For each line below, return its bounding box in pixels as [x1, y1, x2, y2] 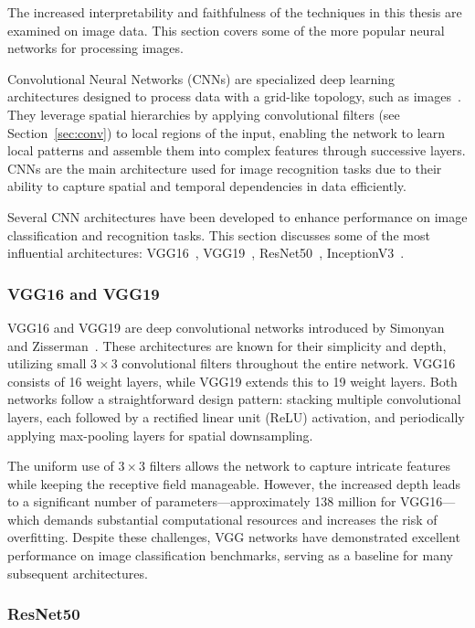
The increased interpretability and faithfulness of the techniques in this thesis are [7, 3, 462, 21]
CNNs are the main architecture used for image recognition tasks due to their [7, 158, 442, 177]
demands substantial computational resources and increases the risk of [44, 509, 438, 528]
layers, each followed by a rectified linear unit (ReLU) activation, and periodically [7, 407, 465, 426]
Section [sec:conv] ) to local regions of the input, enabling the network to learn [7, 122, 446, 142]
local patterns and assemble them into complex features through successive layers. [7, 141, 466, 160]
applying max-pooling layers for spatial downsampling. [7, 425, 313, 444]
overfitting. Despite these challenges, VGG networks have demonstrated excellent [7, 527, 460, 547]
